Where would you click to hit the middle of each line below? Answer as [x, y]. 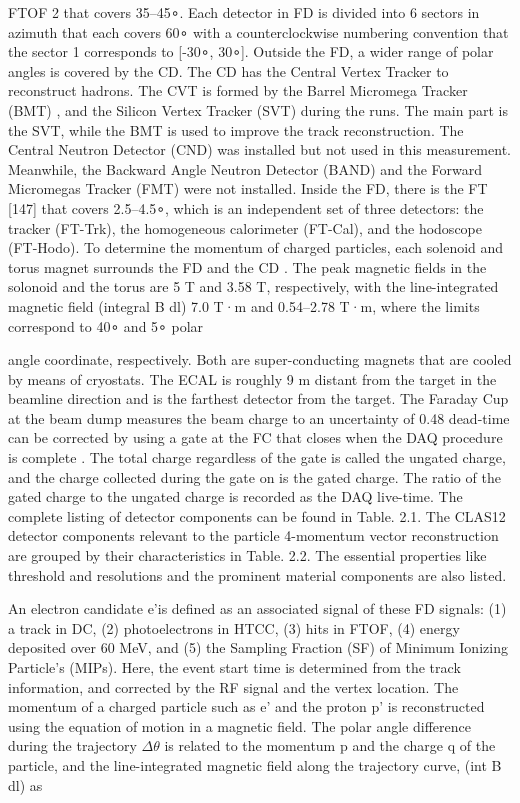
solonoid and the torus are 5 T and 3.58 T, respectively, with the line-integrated [253, 286]
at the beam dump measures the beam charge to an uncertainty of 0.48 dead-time [259, 417]
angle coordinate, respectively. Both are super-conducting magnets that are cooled [260, 359]
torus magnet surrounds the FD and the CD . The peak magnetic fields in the [247, 266]
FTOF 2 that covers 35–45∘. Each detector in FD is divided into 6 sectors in [244, 12]
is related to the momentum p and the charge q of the [330, 745]
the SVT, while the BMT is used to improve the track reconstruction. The [236, 129]
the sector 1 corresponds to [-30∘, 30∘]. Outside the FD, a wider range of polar [251, 51]
